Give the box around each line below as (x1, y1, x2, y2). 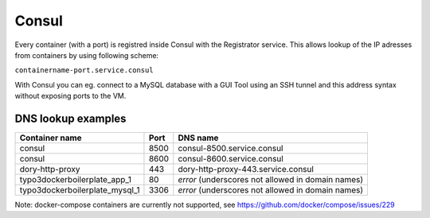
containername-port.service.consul (14, 66, 154, 75)
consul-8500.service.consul (178, 143, 283, 154)
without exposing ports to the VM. (14, 91, 127, 101)
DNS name (178, 132, 219, 143)
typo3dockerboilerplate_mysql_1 (19, 185, 140, 196)
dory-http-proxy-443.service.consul (178, 164, 315, 175)
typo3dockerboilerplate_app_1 (19, 174, 131, 185)
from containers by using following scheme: (14, 50, 159, 60)
